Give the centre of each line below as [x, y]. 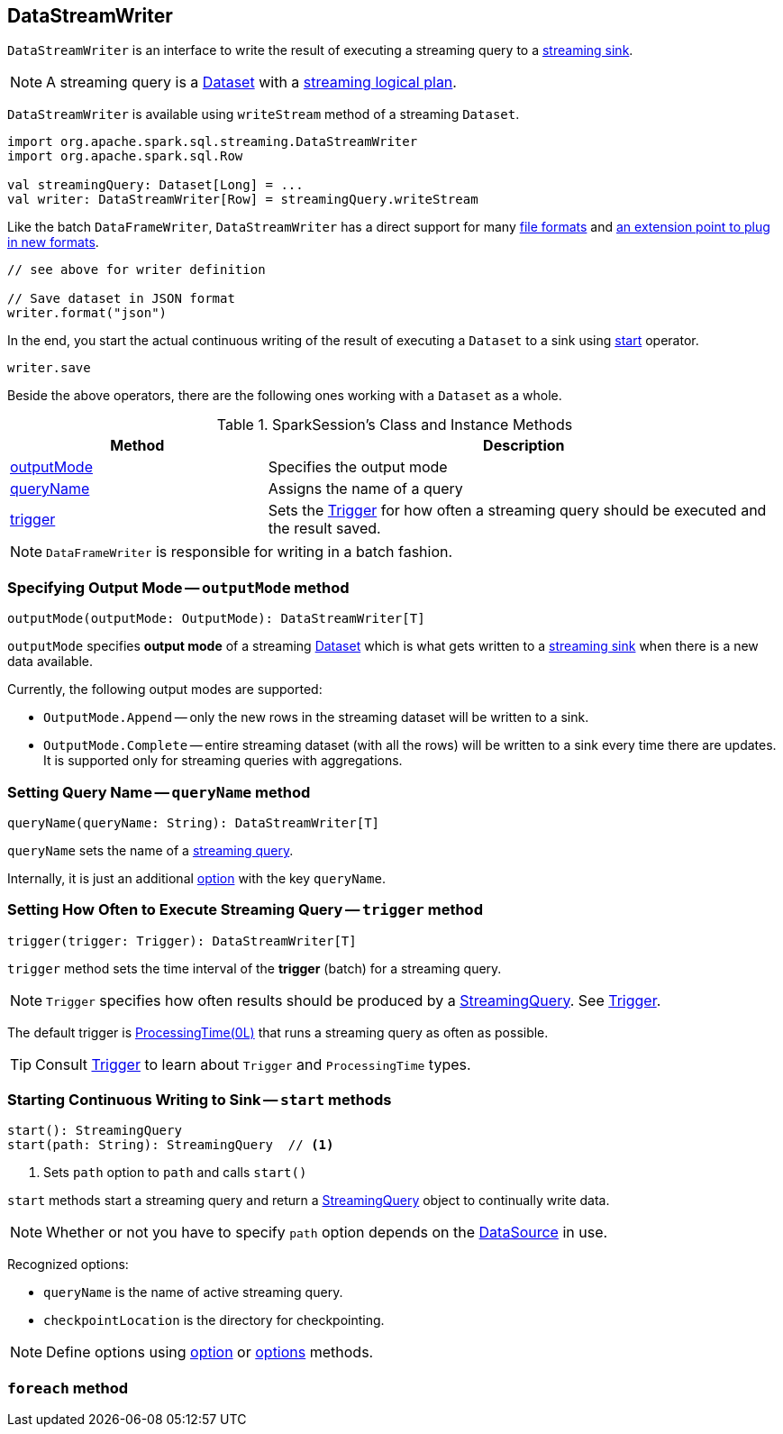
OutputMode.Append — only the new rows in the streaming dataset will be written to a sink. [316, 717]
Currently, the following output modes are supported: [165, 690]
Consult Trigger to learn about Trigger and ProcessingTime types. [253, 1064]
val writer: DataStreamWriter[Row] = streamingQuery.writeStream [243, 200]
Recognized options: [68, 1265]
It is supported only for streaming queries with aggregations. [223, 761]
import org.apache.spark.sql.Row [125, 156]
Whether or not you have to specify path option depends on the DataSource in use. [327, 1233]
